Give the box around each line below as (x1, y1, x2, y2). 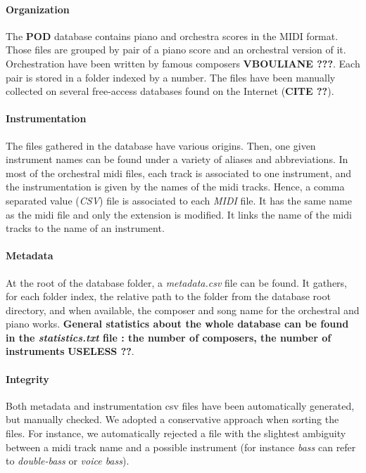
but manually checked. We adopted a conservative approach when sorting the (6, 412, 339, 427)
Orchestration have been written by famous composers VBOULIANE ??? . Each (6, 56, 360, 70)
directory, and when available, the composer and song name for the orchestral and (6, 302, 360, 317)
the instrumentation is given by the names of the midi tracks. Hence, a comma (6, 179, 345, 194)
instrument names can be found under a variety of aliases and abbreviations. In (6, 152, 348, 167)
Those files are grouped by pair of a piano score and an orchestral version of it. (6, 42, 346, 57)
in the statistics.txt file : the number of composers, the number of (6, 330, 332, 344)
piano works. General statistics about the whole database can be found (6, 316, 349, 331)
